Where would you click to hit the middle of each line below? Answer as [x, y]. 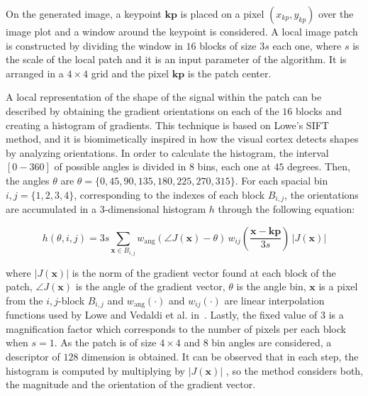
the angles [28, 180]
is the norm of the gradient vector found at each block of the [204, 272]
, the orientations [322, 194]
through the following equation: [286, 208]
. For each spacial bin [281, 180]
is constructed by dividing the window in [94, 45]
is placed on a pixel [222, 13]
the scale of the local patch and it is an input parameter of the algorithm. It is [176, 59]
